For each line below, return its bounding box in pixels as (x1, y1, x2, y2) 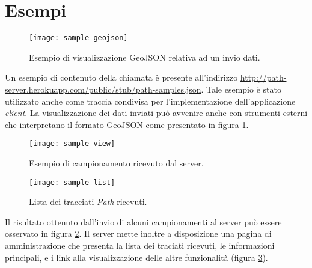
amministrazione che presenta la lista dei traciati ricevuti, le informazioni (5, 239, 275, 252)
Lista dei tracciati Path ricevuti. (29, 195, 147, 208)
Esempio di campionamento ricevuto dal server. (29, 157, 204, 169)
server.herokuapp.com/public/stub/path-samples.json (5, 82, 201, 95)
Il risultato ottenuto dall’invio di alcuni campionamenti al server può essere (5, 215, 282, 228)
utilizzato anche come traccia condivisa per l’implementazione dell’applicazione (5, 94, 296, 107)
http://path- (240, 71, 287, 84)
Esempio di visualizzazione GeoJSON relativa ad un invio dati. (29, 50, 260, 63)
